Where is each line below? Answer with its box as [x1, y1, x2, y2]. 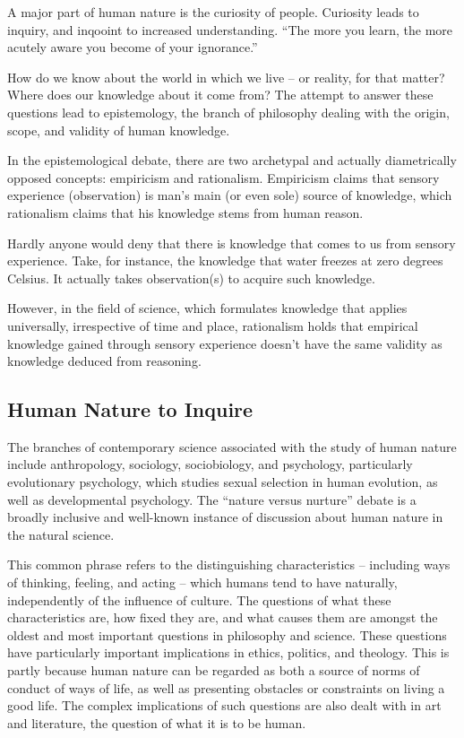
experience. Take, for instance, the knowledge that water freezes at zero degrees [7, 251, 443, 270]
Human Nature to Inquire [7, 395, 253, 423]
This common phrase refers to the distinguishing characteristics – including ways [7, 555, 451, 574]
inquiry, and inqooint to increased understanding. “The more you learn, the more [7, 20, 453, 39]
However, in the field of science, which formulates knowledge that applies [7, 299, 408, 317]
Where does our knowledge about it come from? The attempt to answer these [7, 85, 434, 104]
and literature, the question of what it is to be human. [7, 713, 306, 732]
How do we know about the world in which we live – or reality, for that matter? [7, 67, 445, 86]
